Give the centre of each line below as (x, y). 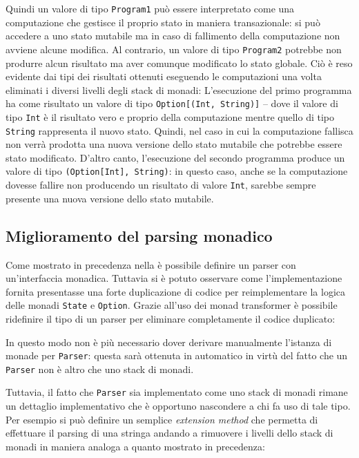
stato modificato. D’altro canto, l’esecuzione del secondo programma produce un (175, 157)
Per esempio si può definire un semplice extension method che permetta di (162, 419)
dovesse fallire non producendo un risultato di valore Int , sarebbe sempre (161, 185)
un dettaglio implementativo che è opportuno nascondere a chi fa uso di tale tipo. (178, 406)
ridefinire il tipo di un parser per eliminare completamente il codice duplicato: (171, 318)
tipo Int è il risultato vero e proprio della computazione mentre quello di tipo (170, 116)
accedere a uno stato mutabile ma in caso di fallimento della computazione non (173, 36)
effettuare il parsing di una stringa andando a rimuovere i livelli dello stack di (169, 433)
